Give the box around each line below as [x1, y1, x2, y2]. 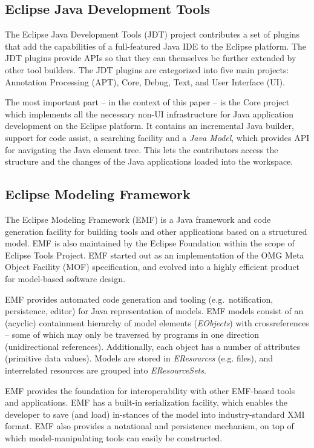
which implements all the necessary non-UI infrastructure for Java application [5, 107, 294, 120]
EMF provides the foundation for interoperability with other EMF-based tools [5, 384, 295, 397]
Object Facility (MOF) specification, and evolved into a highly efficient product [5, 260, 300, 273]
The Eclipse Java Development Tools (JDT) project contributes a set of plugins [5, 28, 300, 41]
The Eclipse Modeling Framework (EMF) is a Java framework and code [5, 212, 271, 225]
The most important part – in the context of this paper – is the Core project [5, 96, 290, 108]
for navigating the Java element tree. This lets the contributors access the [5, 143, 278, 156]
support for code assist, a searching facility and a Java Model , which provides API [5, 131, 310, 143]
